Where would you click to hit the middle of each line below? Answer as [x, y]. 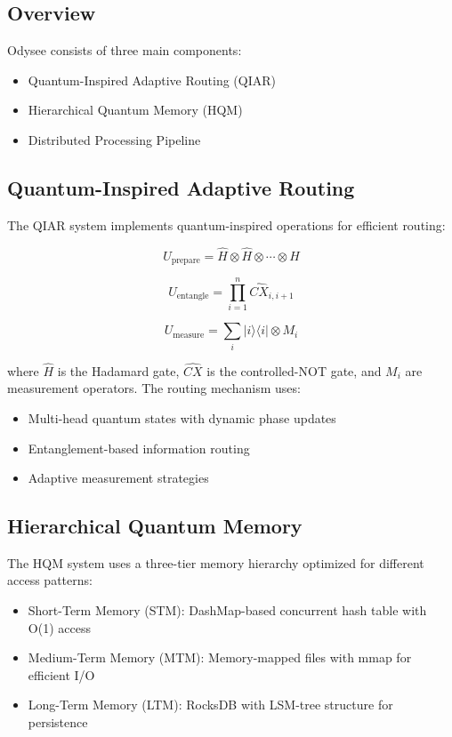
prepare [186, 261]
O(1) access [59, 627]
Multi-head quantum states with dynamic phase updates [182, 417]
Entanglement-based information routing [139, 448]
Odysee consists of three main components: [125, 50]
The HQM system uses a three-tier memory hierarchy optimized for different [216, 562]
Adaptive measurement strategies [118, 478]
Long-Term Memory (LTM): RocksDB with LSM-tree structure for [210, 705]
